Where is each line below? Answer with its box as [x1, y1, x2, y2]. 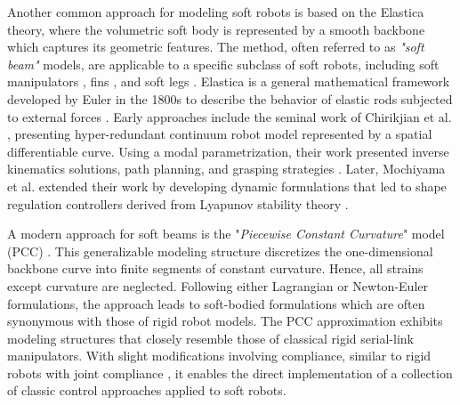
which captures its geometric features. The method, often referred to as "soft [7, 37, 424, 56]
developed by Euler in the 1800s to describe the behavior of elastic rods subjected [7, 89, 453, 108]
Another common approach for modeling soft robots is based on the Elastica [7, 3, 424, 20]
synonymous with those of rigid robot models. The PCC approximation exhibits [7, 312, 443, 330]
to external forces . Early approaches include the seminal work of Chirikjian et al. [7, 107, 452, 126]
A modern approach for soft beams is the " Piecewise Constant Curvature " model [7, 224, 445, 243]
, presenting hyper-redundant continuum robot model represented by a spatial [7, 125, 432, 143]
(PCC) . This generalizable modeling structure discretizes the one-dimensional [7, 241, 433, 260]
